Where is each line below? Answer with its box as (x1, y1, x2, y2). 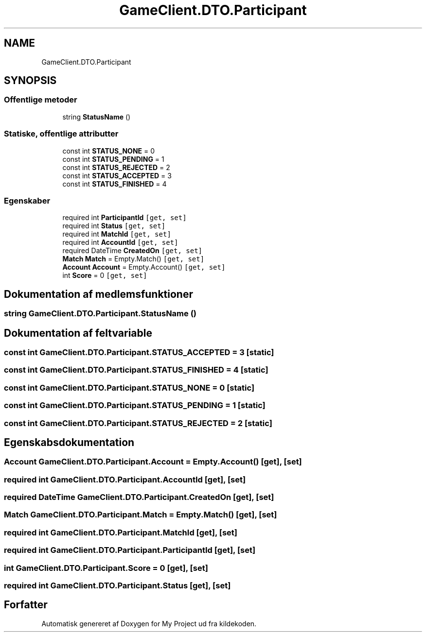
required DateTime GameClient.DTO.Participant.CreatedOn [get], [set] (4, 492, 274, 502)
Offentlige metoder (4, 95, 77, 105)
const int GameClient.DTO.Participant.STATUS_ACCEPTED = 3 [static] (4, 347, 274, 357)
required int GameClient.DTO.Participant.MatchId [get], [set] (4, 527, 237, 537)
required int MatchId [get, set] (62, 230, 171, 239)
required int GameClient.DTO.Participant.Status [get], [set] (4, 580, 231, 590)
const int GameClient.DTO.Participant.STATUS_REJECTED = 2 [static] (4, 418, 272, 428)
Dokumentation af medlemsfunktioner (4, 288, 193, 300)
